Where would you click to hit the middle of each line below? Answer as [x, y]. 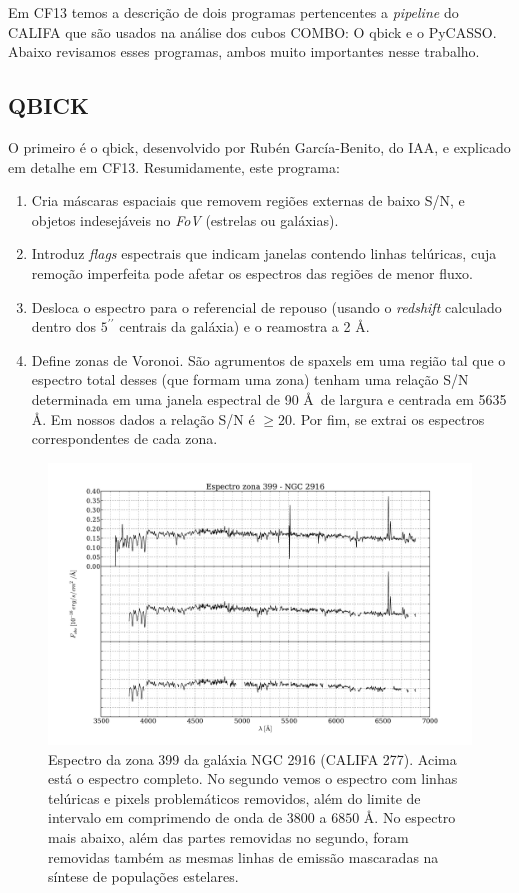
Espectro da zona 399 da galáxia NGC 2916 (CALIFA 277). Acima [252, 758]
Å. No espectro [409, 817]
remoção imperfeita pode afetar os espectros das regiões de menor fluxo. [252, 272]
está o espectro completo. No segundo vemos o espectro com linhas [253, 778]
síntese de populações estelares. [143, 876]
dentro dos [64, 326]
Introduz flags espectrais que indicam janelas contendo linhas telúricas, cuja [264, 253]
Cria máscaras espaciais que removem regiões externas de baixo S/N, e [248, 200]
